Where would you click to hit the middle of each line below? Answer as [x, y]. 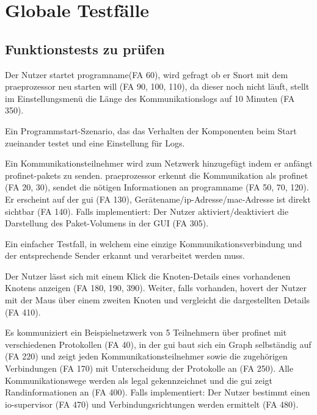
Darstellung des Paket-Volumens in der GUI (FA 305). [107, 223]
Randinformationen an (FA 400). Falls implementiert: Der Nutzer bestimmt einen [158, 392]
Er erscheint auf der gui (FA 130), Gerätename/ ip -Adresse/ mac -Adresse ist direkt [158, 199]
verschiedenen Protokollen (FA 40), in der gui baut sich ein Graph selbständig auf [158, 344]
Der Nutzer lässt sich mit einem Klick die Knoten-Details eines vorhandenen [148, 276]
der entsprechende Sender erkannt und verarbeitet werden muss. [125, 255]
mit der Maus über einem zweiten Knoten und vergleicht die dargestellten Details [158, 300]
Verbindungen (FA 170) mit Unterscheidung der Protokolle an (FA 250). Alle [149, 368]
